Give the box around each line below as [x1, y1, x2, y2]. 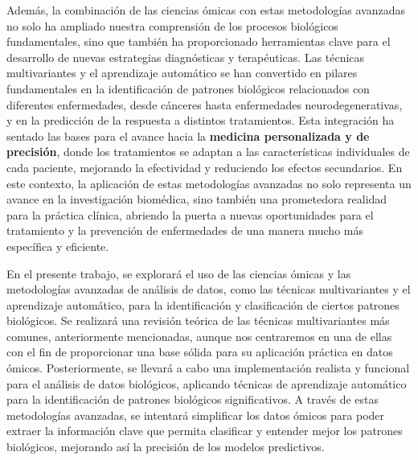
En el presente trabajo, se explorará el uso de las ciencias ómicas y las [6, 265, 351, 281]
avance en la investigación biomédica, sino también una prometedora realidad [6, 191, 387, 207]
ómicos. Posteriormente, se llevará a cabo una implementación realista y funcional [6, 359, 410, 376]
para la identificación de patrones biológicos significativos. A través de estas [6, 391, 379, 408]
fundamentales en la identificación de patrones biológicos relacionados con [6, 80, 370, 97]
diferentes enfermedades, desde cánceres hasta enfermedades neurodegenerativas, [6, 96, 403, 113]
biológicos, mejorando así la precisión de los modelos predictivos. [6, 438, 325, 455]
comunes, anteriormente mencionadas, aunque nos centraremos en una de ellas [6, 327, 392, 344]
